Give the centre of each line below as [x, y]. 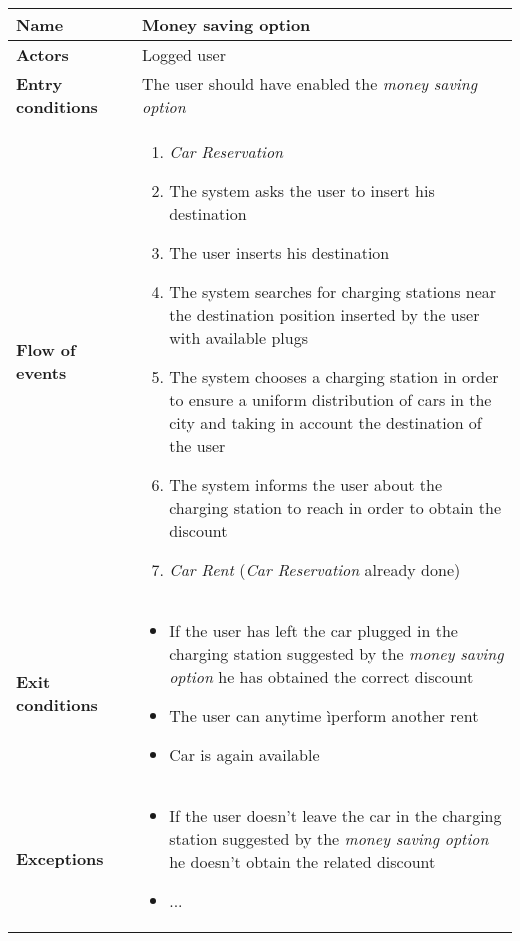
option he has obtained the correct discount [321, 676]
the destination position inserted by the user [324, 314]
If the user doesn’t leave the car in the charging [335, 815]
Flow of [46, 349]
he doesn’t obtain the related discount [302, 861]
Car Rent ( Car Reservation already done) [315, 569]
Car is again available [244, 754]
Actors [42, 54]
